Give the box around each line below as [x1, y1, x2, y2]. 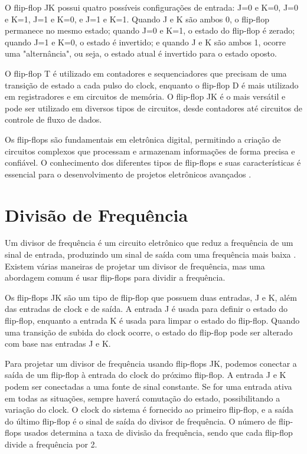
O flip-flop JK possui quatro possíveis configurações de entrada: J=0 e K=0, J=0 [5, 1, 299, 13]
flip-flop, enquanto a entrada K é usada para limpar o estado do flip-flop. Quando [5, 314, 300, 326]
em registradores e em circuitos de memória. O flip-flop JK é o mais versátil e [5, 90, 286, 103]
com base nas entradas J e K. [5, 337, 111, 350]
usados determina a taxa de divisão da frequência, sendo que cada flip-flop [24, 426, 293, 439]
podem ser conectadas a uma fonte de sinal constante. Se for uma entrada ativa [5, 380, 292, 392]
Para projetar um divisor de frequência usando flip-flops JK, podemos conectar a [5, 357, 297, 369]
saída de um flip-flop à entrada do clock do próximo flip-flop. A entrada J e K [5, 369, 286, 381]
